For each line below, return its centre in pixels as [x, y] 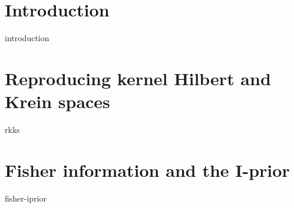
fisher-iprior [26, 198]
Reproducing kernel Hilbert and [138, 78]
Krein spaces [57, 101]
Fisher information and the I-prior [147, 170]
